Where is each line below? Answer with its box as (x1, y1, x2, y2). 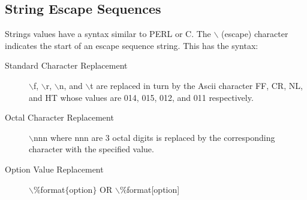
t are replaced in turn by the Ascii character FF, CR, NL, (90, 79, 303, 91)
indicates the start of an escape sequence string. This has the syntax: (5, 39, 258, 51)
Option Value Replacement (5, 162, 104, 175)
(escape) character (221, 27, 288, 40)
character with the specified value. (29, 143, 154, 155)
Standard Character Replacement (5, 59, 128, 72)
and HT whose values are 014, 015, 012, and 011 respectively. (29, 91, 254, 103)
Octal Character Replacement (5, 111, 114, 124)
